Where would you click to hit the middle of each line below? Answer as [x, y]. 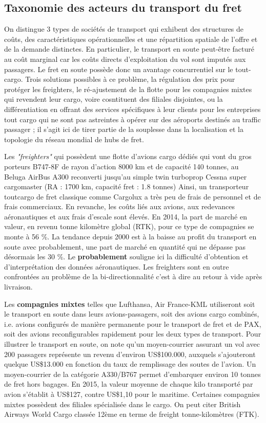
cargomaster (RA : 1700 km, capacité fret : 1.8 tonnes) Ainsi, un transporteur [127, 186]
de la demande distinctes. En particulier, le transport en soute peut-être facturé [129, 49]
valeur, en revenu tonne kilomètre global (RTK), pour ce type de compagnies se [129, 226]
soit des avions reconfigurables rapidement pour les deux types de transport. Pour [133, 334]
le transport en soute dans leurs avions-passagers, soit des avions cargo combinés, [132, 314]
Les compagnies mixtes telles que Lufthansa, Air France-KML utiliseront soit [130, 304]
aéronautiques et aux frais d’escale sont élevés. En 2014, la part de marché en [126, 216]
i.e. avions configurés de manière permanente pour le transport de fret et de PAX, [133, 324]
